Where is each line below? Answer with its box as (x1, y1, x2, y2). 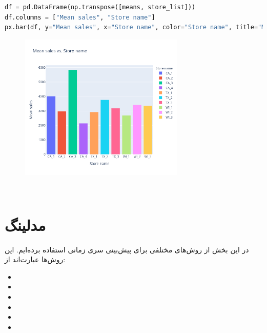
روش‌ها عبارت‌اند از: (5, 254, 66, 265)
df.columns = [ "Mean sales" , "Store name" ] (5, 13, 155, 21)
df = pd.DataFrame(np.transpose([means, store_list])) (5, 4, 196, 11)
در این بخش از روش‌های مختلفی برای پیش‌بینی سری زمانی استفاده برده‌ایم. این (5, 244, 249, 254)
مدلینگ (5, 214, 46, 235)
